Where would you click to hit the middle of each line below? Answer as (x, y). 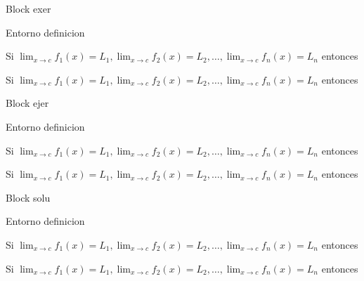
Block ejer (27, 103)
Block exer (28, 8)
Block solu (28, 197)
